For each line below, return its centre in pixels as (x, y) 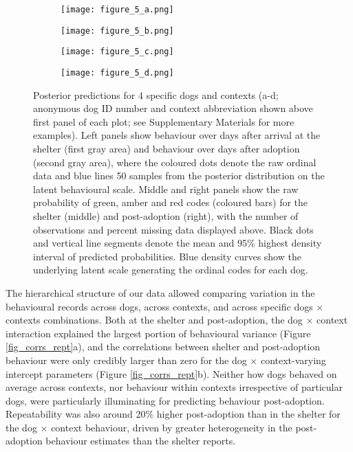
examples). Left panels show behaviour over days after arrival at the (177, 135)
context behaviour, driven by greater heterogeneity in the (172, 427)
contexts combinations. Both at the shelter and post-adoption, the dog (154, 320)
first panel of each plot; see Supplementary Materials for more (164, 121)
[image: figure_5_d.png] (117, 72)
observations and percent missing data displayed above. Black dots (173, 229)
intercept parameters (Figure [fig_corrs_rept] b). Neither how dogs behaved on (171, 373)
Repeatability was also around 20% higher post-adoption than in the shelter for (173, 414)
